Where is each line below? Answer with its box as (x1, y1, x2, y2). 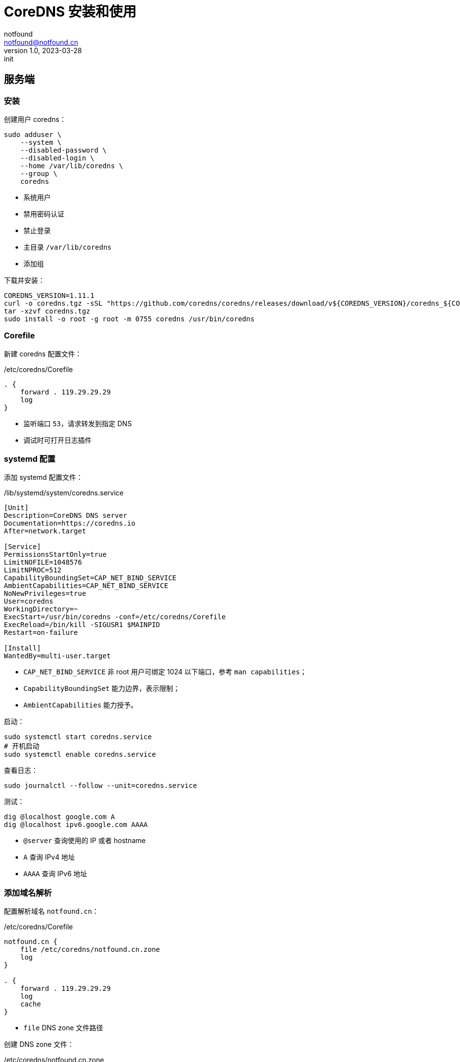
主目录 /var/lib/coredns (23, 242, 112, 251)
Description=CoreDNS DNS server (4, 511, 127, 520)
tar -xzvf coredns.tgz (4, 307, 91, 315)
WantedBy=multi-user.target (4, 652, 111, 660)
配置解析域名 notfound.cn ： (4, 907, 99, 916)
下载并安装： (4, 275, 45, 284)
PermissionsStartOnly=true (4, 551, 107, 559)
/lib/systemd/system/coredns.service (4, 489, 124, 497)
